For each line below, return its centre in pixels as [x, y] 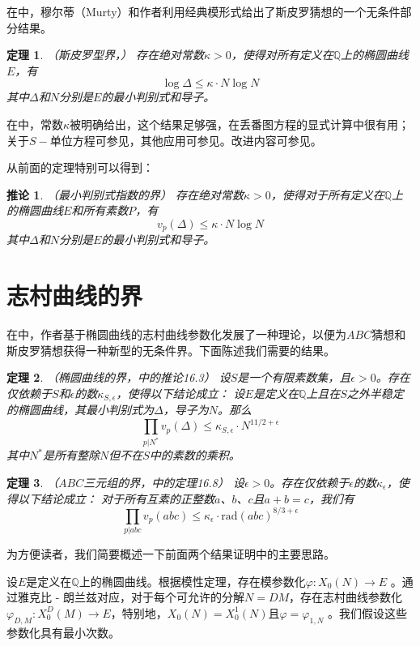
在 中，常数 [35, 124]
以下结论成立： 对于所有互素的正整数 [116, 498]
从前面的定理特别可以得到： [80, 167]
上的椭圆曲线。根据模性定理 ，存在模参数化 [192, 581]
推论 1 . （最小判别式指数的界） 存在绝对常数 [125, 194]
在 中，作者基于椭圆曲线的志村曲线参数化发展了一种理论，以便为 [176, 334]
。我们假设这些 [368, 612]
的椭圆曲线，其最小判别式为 [80, 410]
